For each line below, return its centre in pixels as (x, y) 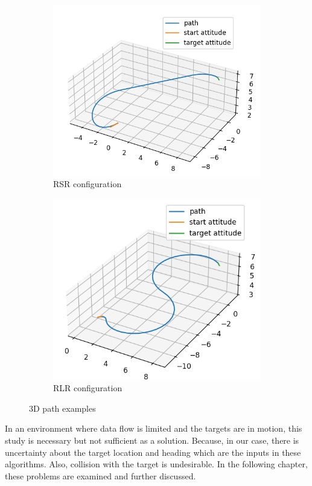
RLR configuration (88, 388)
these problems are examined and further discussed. (100, 475)
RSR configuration (88, 184)
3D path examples (62, 408)
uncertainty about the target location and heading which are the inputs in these (153, 452)
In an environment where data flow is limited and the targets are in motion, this (154, 428)
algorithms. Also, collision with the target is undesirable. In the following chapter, (156, 464)
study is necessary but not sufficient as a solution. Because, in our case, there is (152, 440)
